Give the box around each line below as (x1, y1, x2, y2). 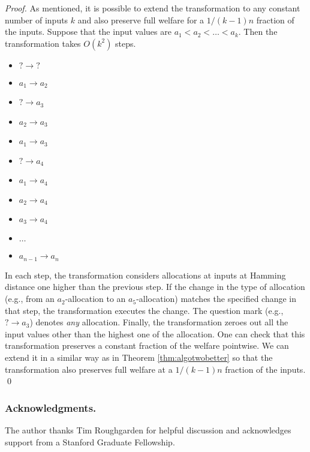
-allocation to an (65, 292, 126, 305)
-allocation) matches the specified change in (136, 292, 297, 305)
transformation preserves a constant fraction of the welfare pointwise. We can (5, 339, 289, 352)
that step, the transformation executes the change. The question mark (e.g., (5, 304, 284, 316)
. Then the (238, 25, 278, 38)
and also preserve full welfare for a (77, 13, 204, 26)
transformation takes (5, 37, 81, 49)
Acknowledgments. (5, 400, 97, 415)
